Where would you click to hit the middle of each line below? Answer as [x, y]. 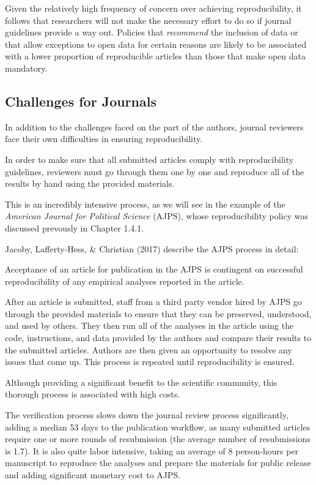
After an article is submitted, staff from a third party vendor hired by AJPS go [153, 302]
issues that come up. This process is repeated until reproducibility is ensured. [150, 362]
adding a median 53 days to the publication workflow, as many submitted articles [158, 427]
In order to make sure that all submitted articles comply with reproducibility [149, 159]
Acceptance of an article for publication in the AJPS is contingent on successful [154, 269]
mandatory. [26, 68]
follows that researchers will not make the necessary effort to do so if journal [148, 20]
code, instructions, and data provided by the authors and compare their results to [158, 338]
